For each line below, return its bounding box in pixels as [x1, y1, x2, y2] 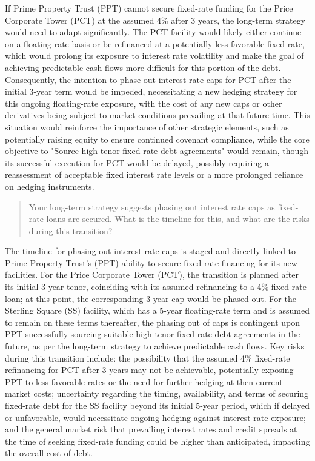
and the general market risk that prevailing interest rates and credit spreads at [5, 423, 297, 436]
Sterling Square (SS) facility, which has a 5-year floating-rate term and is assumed [5, 304, 310, 317]
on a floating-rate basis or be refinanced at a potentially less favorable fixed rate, [5, 37, 305, 50]
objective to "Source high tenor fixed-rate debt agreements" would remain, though [5, 144, 309, 157]
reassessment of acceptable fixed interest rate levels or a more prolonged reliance [5, 168, 303, 181]
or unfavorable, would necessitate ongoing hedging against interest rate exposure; [5, 411, 306, 423]
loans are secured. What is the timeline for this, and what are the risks [46, 212, 310, 225]
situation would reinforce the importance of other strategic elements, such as [5, 120, 289, 133]
